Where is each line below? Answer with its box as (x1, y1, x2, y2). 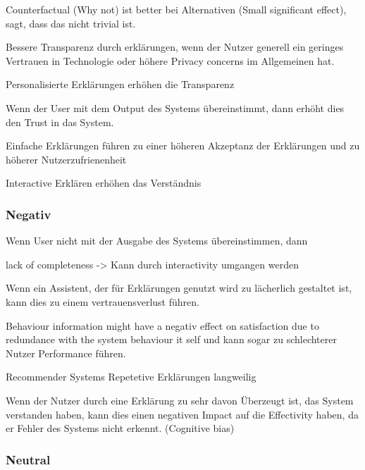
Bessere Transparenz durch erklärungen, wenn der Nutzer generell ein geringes (6, 39, 344, 54)
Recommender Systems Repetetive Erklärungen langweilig (6, 369, 256, 384)
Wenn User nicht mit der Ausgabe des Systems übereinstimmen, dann (6, 233, 308, 248)
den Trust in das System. (6, 114, 114, 129)
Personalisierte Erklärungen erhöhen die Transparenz (6, 77, 235, 92)
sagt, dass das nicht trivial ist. (6, 16, 136, 30)
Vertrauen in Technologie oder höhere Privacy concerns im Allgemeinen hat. (6, 53, 335, 68)
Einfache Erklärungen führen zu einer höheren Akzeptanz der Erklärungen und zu (6, 138, 360, 153)
